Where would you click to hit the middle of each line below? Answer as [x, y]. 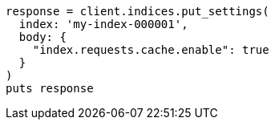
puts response [50, 88]
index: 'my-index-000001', [103, 24]
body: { [42, 37]
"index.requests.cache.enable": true [151, 50]
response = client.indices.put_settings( [137, 11]
